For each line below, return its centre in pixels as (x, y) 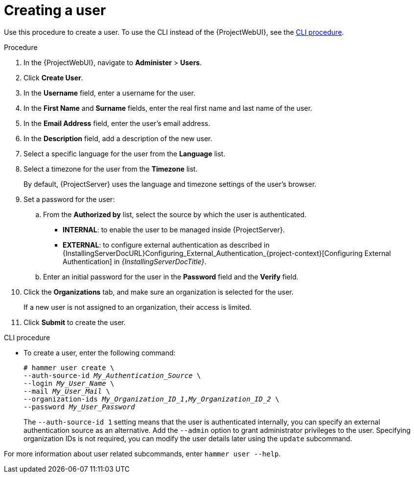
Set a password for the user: (69, 199)
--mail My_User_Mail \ (67, 391)
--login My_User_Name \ (69, 383)
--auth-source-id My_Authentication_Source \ (112, 375)
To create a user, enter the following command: (100, 352)
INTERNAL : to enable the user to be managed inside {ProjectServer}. (174, 229)
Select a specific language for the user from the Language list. (125, 153)
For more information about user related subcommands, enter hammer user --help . (142, 453)
